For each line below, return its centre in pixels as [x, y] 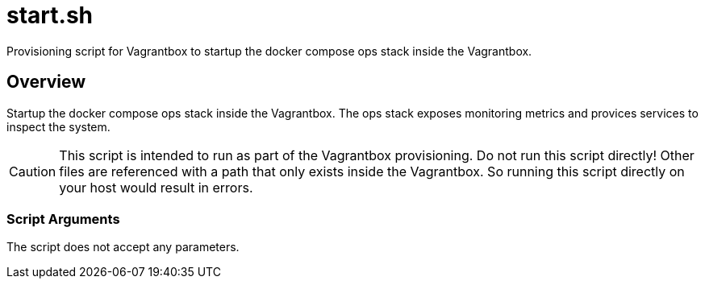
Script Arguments [63, 219]
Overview [46, 82]
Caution [33, 171]
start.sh [50, 15]
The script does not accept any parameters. [123, 247]
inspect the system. [58, 126]
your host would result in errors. [156, 187]
